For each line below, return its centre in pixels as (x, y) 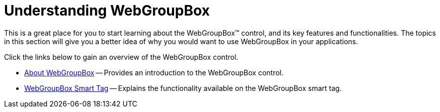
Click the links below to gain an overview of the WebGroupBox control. (121, 57)
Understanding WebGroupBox (107, 11)
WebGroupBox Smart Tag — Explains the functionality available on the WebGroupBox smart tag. (183, 88)
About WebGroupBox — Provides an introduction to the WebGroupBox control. (154, 72)
